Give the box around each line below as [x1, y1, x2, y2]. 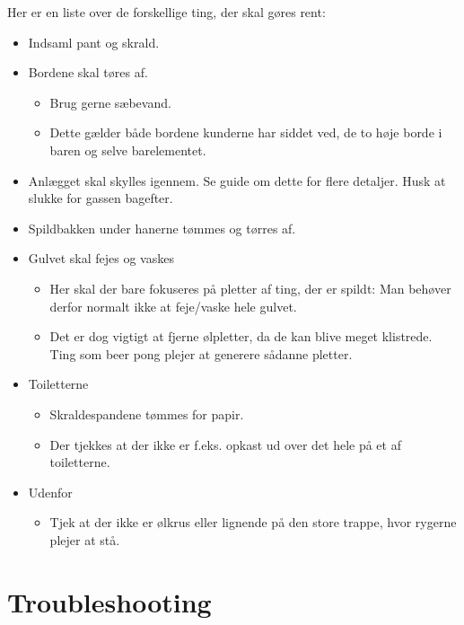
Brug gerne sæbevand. [49, 92, 171, 111]
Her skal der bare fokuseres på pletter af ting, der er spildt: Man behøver [49, 278, 451, 297]
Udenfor [28, 482, 73, 501]
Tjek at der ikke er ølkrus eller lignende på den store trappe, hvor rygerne [49, 513, 457, 532]
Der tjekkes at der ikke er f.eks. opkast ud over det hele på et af [49, 435, 401, 453]
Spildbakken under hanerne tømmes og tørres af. [28, 218, 296, 237]
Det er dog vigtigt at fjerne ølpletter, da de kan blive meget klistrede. [49, 327, 433, 346]
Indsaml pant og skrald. [28, 32, 160, 51]
